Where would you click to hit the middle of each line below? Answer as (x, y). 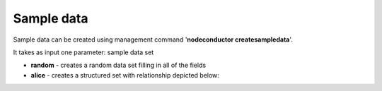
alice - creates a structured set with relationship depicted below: (125, 75)
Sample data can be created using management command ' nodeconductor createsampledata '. (153, 40)
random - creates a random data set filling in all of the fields (118, 65)
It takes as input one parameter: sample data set (83, 52)
